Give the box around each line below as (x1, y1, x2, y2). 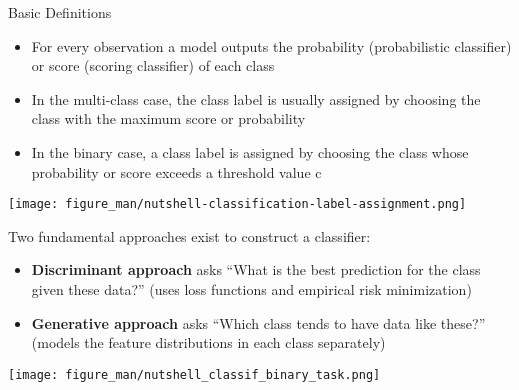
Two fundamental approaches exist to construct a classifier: (8, 225, 371, 246)
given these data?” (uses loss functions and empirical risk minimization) (31, 279, 472, 299)
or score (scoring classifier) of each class (31, 55, 275, 76)
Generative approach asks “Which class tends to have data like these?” (31, 312, 486, 333)
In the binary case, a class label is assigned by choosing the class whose (31, 141, 469, 162)
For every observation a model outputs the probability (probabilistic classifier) (31, 35, 512, 56)
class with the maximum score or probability (31, 108, 306, 129)
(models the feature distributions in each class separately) (31, 332, 386, 353)
